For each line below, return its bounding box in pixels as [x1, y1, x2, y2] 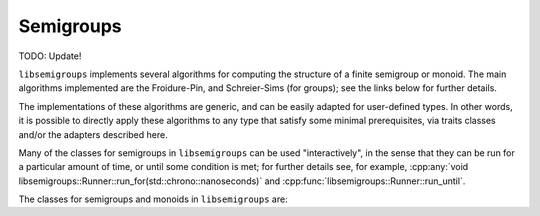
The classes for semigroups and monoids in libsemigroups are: [18, 193, 289, 205]
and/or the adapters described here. [18, 128, 169, 140]
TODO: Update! [18, 50, 82, 62]
